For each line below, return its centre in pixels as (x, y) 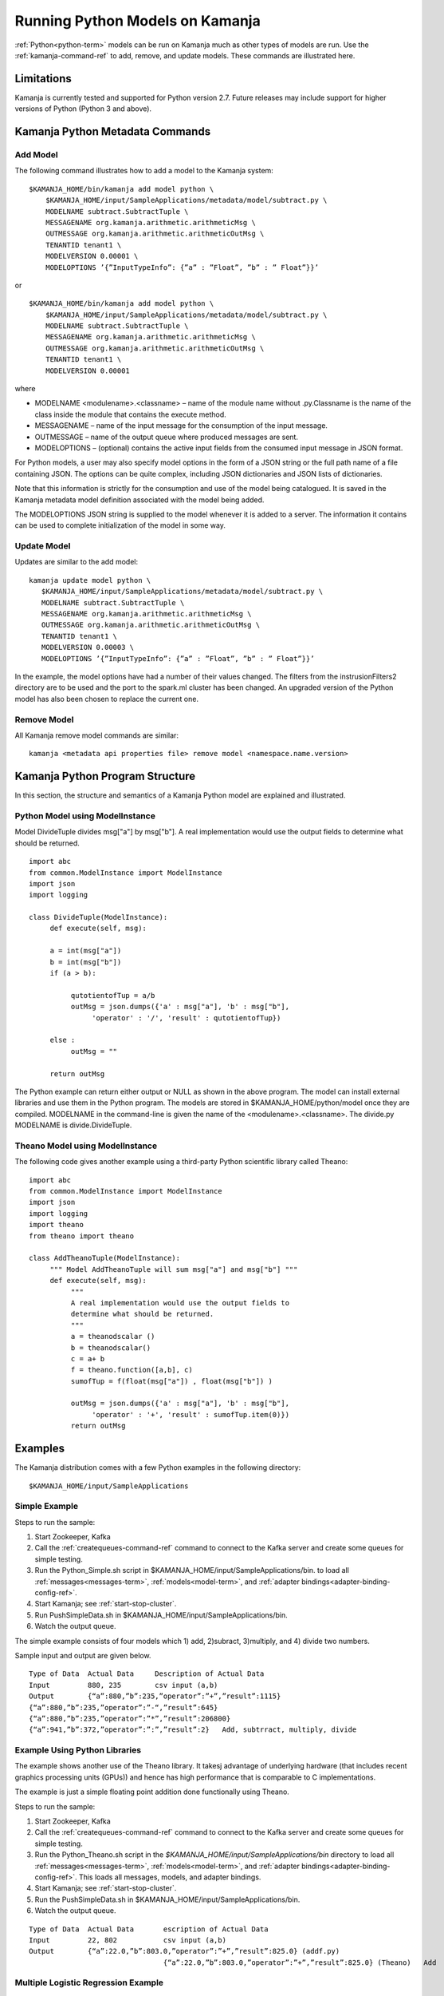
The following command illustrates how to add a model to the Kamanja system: (144, 171)
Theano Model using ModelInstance (86, 1146)
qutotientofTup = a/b (113, 995)
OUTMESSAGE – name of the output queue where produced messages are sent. (167, 437)
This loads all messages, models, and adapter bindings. (170, 1877)
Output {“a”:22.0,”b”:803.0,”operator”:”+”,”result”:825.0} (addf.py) (185, 1951)
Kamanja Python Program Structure (105, 776)
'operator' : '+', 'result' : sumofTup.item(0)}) (191, 1414)
